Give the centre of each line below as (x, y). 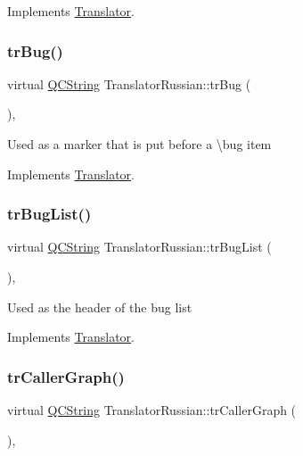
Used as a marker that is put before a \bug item (139, 144)
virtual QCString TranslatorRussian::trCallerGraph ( (152, 410)
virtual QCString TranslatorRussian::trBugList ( (139, 247)
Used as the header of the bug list (100, 307)
